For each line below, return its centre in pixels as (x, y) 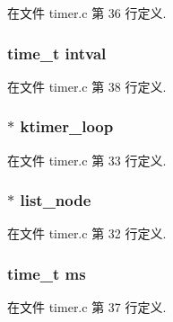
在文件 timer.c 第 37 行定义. (87, 307)
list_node (56, 200)
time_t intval (57, 53)
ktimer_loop (67, 126)
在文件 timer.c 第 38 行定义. (87, 86)
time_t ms (47, 273)
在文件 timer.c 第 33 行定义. (87, 160)
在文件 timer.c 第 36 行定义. (87, 13)
